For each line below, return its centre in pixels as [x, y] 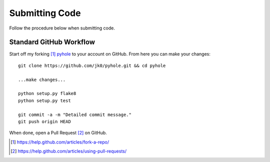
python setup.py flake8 [47, 93]
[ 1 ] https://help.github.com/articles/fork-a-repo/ [60, 142]
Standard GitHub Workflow [52, 42]
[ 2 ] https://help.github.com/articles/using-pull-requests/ [69, 151]
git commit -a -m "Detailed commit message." [75, 114]
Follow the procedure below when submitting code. [62, 28]
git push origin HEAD [44, 121]
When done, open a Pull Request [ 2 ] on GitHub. [58, 133]
